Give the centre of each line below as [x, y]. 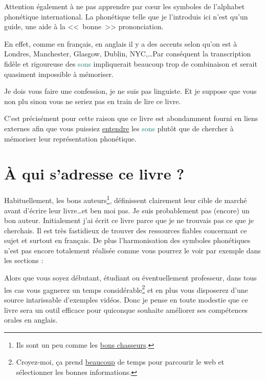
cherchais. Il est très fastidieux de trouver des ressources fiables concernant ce [126, 230]
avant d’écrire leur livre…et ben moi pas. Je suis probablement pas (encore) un [127, 210]
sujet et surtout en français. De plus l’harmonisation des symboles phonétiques [127, 240]
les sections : [24, 260]
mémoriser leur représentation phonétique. [70, 138]
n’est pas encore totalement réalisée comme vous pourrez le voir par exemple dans [132, 250]
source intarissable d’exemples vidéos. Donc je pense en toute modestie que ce [126, 299]
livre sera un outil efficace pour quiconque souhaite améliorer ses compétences [126, 309]
